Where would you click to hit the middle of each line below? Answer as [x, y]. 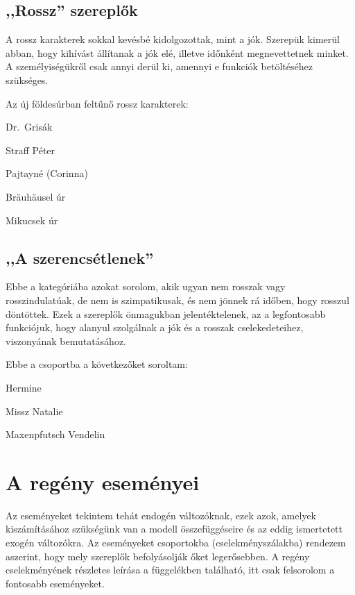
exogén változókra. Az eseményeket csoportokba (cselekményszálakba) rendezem [176, 542]
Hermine [24, 387]
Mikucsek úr [32, 220]
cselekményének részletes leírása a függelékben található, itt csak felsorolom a [170, 570]
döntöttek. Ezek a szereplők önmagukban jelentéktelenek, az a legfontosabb [166, 313]
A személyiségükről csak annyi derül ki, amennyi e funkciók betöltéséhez [159, 66]
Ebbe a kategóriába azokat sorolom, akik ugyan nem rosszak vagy [146, 286]
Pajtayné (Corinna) [47, 173]
